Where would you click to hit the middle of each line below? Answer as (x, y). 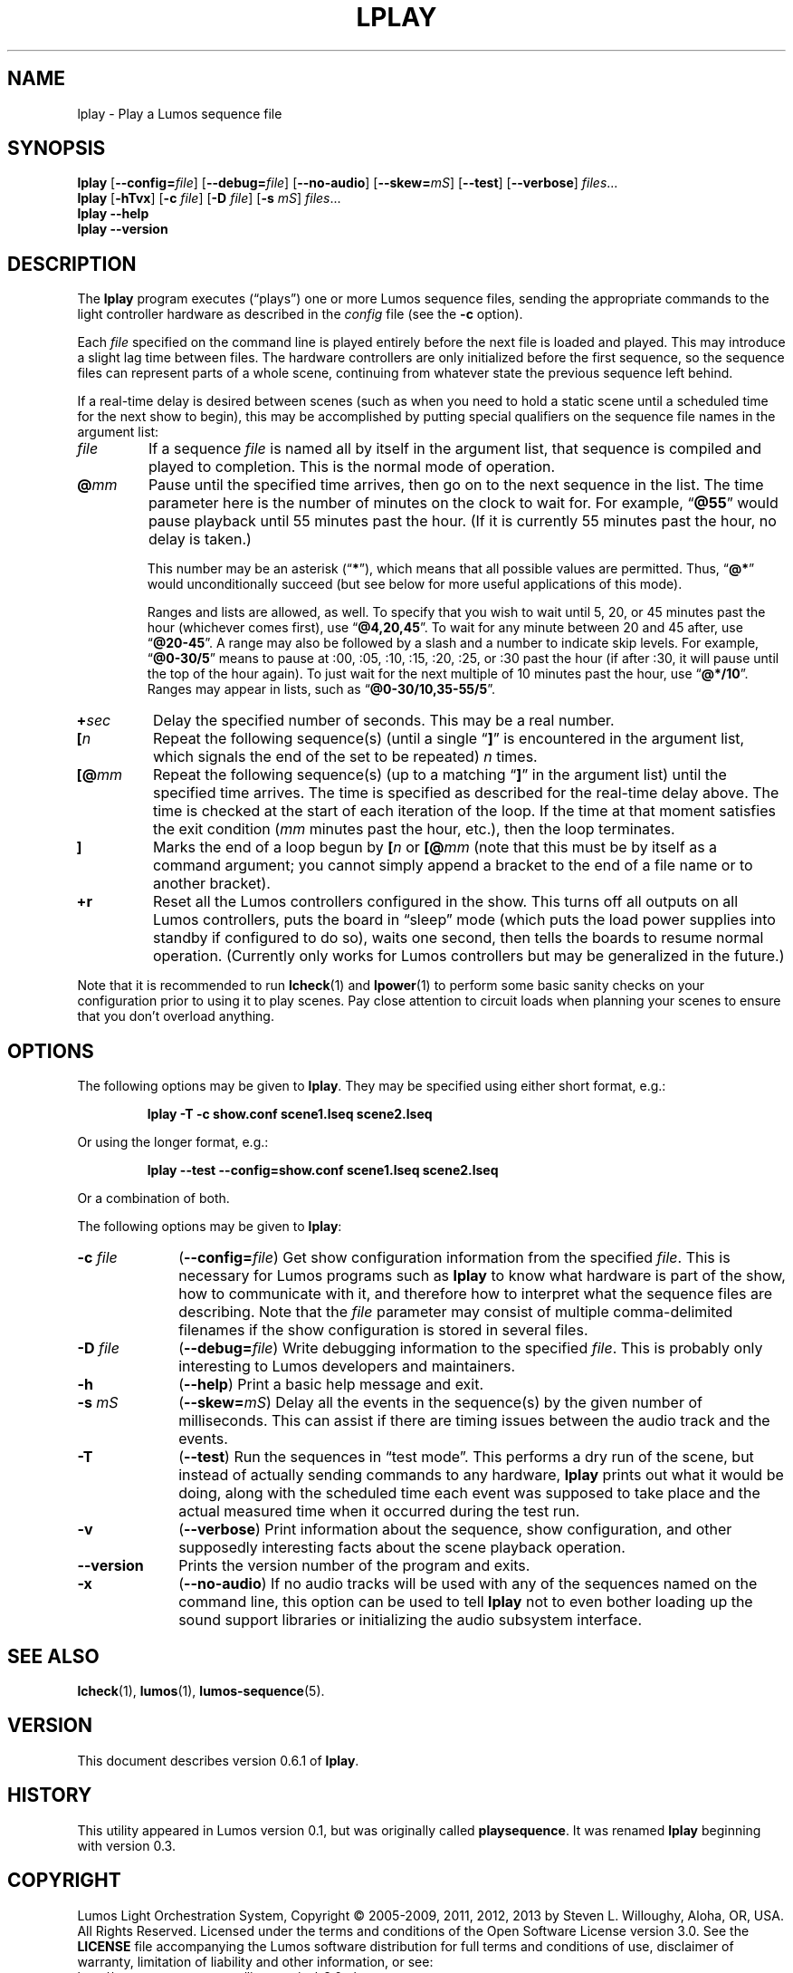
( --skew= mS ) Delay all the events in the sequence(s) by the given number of (440, 1403)
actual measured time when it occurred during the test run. (379, 1511)
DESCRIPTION (72, 264)
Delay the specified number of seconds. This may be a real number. (383, 721)
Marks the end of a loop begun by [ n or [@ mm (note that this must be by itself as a (435, 847)
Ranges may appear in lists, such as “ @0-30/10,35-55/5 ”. (321, 689)
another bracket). (211, 884)
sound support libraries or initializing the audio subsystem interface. (411, 1620)
